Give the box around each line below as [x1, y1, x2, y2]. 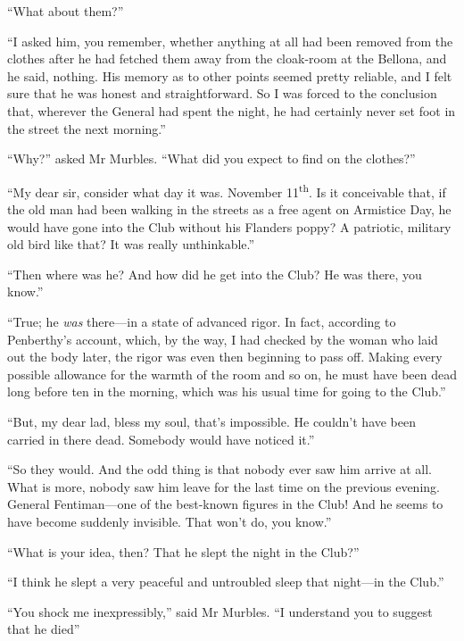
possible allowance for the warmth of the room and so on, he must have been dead [7, 364, 457, 383]
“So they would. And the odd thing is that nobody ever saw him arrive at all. [7, 460, 432, 479]
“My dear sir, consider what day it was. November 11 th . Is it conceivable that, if [7, 179, 446, 201]
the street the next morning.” [7, 119, 166, 137]
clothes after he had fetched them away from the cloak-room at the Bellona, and [7, 49, 447, 68]
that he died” [7, 620, 80, 638]
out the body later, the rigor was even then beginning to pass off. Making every [7, 347, 443, 366]
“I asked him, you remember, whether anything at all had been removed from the [7, 31, 453, 50]
